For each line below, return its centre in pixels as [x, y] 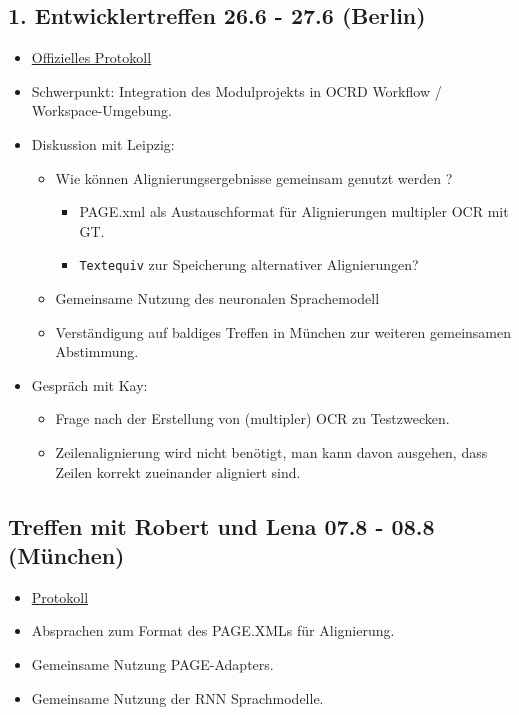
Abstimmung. [97, 351]
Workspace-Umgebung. [101, 110]
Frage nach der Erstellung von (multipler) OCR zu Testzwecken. [252, 418]
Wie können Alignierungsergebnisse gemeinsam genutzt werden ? [254, 177]
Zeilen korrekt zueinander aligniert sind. [178, 471]
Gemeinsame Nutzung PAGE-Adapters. [152, 663]
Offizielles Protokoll [91, 57]
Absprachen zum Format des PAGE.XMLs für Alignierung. [213, 630]
